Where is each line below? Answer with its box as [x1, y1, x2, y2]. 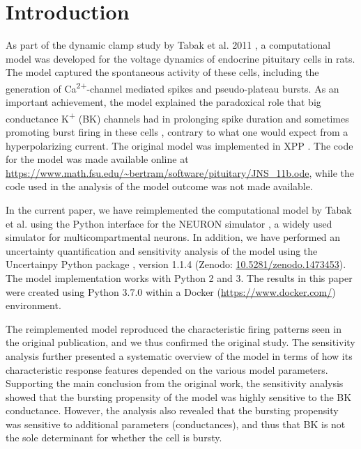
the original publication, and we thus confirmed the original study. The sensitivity [6, 335, 355, 349]
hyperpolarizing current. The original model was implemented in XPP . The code [6, 138, 353, 152]
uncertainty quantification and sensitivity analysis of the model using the [6, 243, 318, 258]
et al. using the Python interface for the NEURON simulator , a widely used [6, 216, 332, 230]
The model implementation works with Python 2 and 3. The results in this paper [6, 270, 353, 285]
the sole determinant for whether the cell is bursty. [6, 430, 222, 445]
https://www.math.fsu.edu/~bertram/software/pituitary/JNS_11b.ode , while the [6, 165, 355, 180]
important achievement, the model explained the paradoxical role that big [6, 95, 321, 109]
